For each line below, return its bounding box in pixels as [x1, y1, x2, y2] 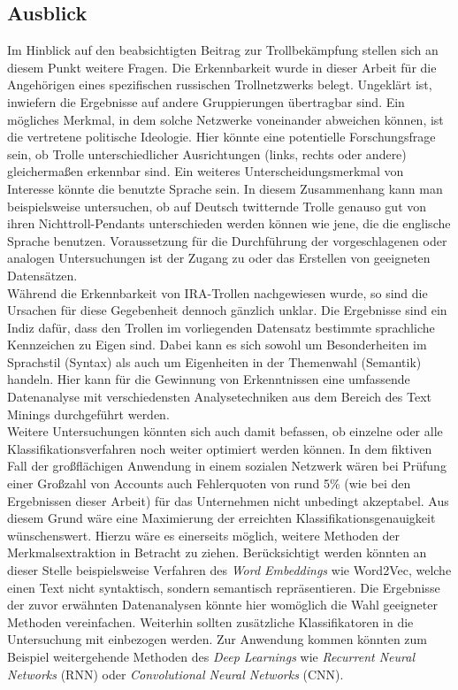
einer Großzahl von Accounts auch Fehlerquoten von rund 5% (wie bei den [7, 474, 411, 493]
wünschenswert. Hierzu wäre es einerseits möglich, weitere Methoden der [7, 525, 400, 544]
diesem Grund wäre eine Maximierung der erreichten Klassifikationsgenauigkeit [7, 509, 436, 527]
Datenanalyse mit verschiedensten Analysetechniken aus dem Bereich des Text [7, 387, 431, 406]
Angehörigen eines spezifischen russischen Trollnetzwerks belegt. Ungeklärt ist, [7, 75, 432, 94]
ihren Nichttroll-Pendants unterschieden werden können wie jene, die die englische [7, 214, 451, 233]
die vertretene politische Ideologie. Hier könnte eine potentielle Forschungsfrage [7, 127, 436, 146]
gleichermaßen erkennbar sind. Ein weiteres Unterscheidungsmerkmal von [7, 162, 404, 180]
